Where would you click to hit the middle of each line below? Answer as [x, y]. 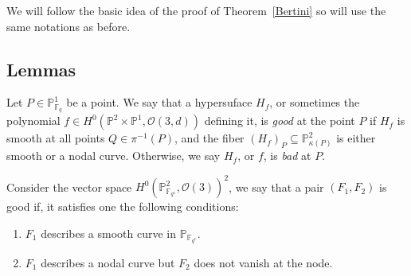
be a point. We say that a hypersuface [159, 102]
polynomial [33, 121]
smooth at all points [56, 138]
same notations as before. [68, 26]
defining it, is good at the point [280, 121]
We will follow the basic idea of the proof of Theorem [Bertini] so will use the [196, 10]
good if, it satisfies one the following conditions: [123, 206]
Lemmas [41, 69]
